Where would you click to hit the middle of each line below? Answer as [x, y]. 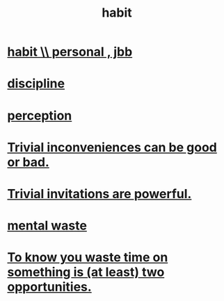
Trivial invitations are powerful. [99, 194]
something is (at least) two [86, 272]
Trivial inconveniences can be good [112, 147]
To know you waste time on [88, 258]
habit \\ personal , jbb [70, 52]
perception [40, 115]
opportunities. [49, 287]
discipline [36, 84]
